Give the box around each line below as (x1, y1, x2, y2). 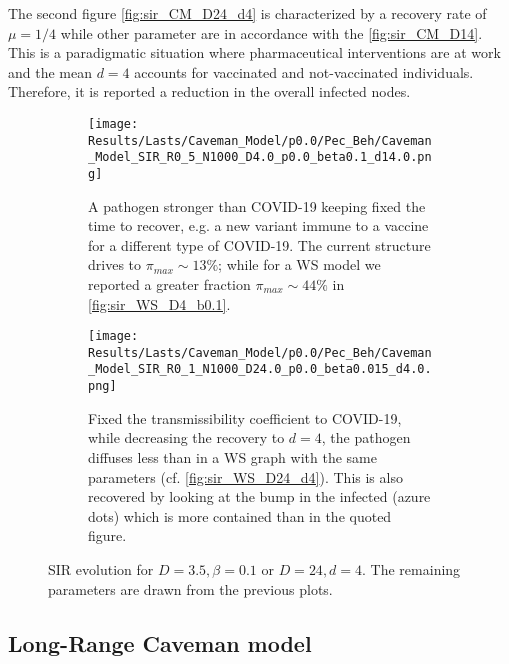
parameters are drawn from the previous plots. (48, 578, 333, 599)
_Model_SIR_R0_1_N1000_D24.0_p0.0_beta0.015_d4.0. (88, 362, 432, 377)
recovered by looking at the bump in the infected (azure (88, 486, 431, 507)
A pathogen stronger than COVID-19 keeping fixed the (88, 195, 426, 216)
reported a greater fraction (88, 273, 251, 294)
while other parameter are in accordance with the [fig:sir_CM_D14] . (60, 22, 483, 43)
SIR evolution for (48, 558, 154, 579)
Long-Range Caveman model (8, 627, 312, 658)
